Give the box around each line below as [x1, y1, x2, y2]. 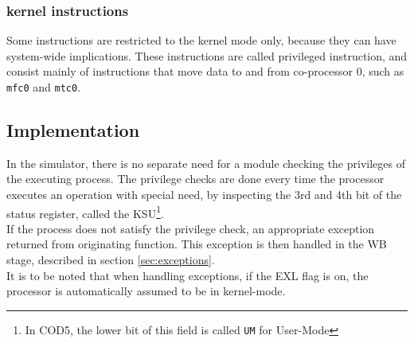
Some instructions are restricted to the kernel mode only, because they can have [6, 32, 396, 49]
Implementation [6, 118, 140, 142]
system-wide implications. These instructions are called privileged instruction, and [6, 47, 408, 64]
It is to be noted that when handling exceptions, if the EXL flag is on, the [6, 267, 369, 283]
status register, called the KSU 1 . [6, 202, 164, 221]
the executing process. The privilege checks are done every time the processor [6, 170, 385, 187]
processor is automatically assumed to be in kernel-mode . [6, 283, 286, 299]
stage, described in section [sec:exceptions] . [6, 251, 215, 268]
